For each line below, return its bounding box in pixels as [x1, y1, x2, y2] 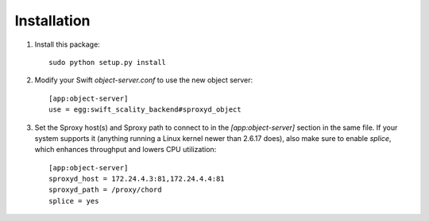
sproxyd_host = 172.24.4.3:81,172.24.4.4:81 [48, 174, 226, 184]
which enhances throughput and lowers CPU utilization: [34, 145, 217, 154]
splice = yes [48, 196, 99, 205]
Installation [14, 12, 91, 29]
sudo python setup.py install [48, 58, 167, 67]
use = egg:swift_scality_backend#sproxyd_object [48, 105, 242, 114]
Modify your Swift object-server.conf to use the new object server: [34, 75, 253, 85]
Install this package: [34, 40, 101, 49]
